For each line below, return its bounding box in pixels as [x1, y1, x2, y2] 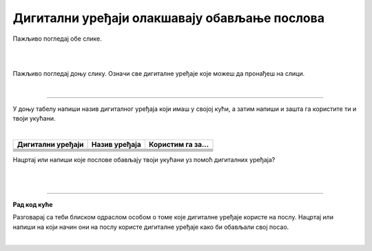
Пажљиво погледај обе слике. [12, 34, 103, 43]
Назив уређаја [91, 139, 141, 149]
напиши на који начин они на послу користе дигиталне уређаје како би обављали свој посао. [12, 223, 289, 231]
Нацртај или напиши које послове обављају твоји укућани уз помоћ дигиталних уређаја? [12, 155, 276, 163]
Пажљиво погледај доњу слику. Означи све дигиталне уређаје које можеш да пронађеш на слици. [12, 69, 305, 77]
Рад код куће [12, 200, 53, 208]
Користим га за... [148, 139, 209, 149]
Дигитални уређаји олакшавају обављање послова [12, 10, 325, 26]
